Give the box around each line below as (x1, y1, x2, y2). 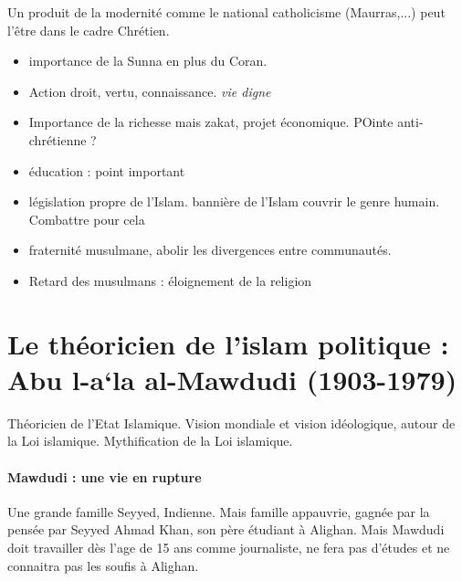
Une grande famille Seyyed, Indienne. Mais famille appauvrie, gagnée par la (7, 502, 430, 521)
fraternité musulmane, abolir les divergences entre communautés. (28, 240, 392, 259)
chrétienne (28, 130, 87, 149)
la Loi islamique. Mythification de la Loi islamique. (7, 431, 293, 450)
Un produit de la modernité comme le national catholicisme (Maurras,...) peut (7, 3, 446, 21)
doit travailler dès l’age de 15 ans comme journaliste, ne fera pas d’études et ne (7, 538, 450, 557)
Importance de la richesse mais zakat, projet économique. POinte (28, 112, 394, 132)
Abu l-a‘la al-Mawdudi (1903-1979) (7, 360, 457, 397)
